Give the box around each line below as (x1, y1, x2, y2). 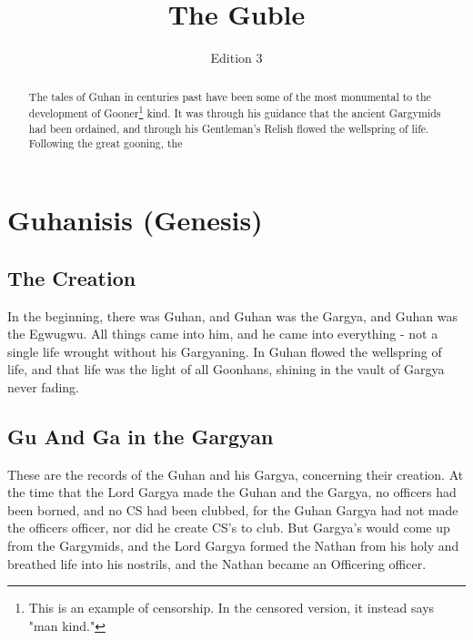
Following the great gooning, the (28, 136, 183, 151)
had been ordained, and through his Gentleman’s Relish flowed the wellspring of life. (28, 120, 429, 136)
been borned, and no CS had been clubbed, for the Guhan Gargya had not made (7, 500, 458, 519)
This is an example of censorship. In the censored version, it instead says (28, 598, 435, 617)
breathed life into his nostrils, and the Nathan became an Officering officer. (7, 554, 427, 573)
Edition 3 (210, 48, 263, 67)
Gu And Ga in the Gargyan (7, 422, 274, 450)
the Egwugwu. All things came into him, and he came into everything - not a (7, 324, 438, 343)
